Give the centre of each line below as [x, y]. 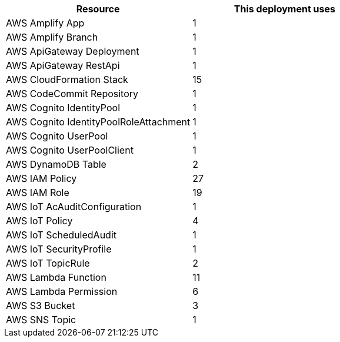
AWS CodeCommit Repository [72, 94]
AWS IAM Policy [41, 178]
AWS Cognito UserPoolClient [70, 150]
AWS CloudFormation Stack [67, 79]
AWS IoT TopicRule [48, 263]
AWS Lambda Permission [62, 291]
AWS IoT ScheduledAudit [61, 235]
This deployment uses [284, 9]
